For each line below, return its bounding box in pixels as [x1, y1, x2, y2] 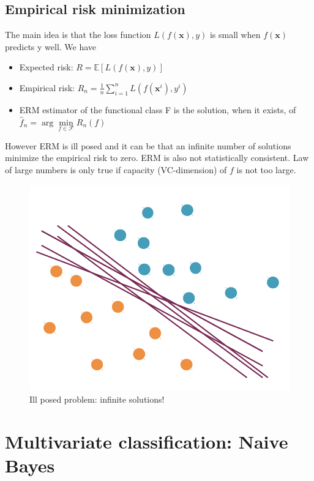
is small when [209, 28, 261, 41]
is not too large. [236, 163, 296, 176]
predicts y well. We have [5, 40, 97, 53]
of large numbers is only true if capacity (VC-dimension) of [5, 163, 227, 176]
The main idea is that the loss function [5, 28, 151, 41]
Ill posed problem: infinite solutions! [29, 392, 165, 405]
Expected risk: [19, 61, 73, 73]
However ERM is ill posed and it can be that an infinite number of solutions [5, 139, 291, 152]
